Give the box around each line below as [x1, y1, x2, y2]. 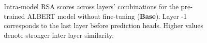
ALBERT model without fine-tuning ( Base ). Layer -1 [27, 11, 187, 21]
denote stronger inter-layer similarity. [4, 29, 114, 40]
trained [4, 11, 25, 21]
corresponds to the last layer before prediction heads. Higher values [4, 20, 204, 30]
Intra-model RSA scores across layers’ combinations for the [4, 1, 179, 11]
